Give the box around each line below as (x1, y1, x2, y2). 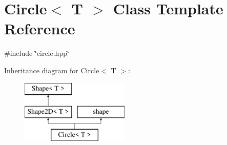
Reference (4, 18, 75, 39)
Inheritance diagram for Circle (4, 65, 99, 75)
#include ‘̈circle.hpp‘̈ (4, 48, 69, 58)
